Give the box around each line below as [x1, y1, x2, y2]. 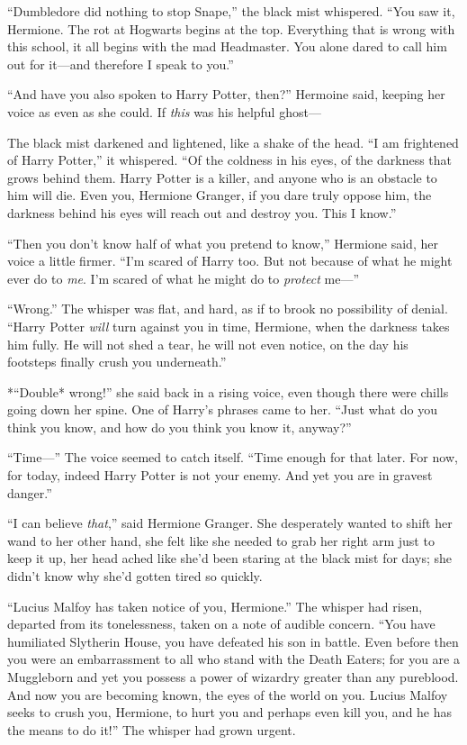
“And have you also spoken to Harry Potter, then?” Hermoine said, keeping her [7, 85, 445, 104]
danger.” [7, 483, 52, 502]
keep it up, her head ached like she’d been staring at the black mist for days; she [7, 549, 452, 568]
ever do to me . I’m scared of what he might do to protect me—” [7, 268, 360, 287]
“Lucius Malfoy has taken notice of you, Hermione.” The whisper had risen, [7, 596, 423, 615]
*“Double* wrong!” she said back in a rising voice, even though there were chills [7, 382, 449, 401]
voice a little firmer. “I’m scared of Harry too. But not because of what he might [7, 251, 453, 270]
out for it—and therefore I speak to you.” [7, 54, 234, 73]
